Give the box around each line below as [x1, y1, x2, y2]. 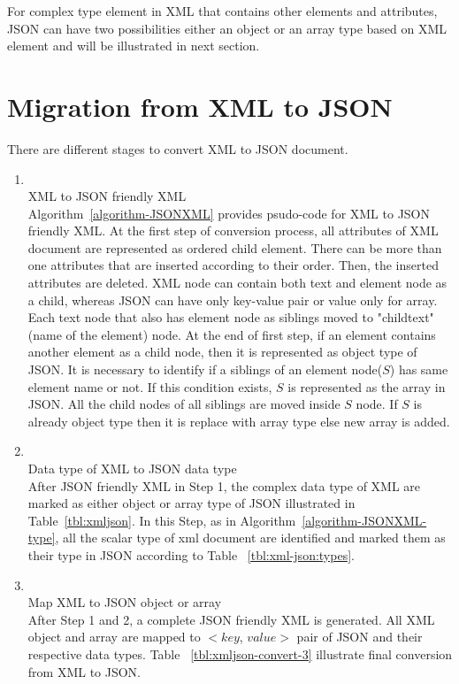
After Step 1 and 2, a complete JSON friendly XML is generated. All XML [27, 610, 435, 628]
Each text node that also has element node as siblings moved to [27, 308, 374, 327]
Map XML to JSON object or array [27, 593, 222, 611]
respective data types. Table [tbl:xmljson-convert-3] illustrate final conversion [27, 644, 453, 663]
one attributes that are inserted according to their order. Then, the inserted [27, 256, 439, 274]
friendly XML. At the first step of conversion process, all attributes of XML [27, 221, 439, 240]
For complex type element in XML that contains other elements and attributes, [7, 2, 438, 19]
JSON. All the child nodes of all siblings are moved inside [27, 395, 340, 413]
